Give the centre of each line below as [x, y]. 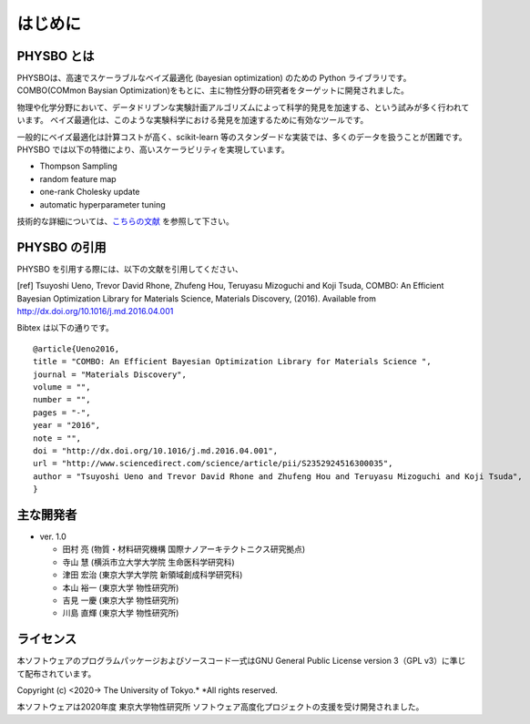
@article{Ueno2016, [76, 349]
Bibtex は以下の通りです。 [65, 328]
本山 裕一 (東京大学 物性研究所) [121, 587]
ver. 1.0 [53, 536]
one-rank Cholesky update [90, 192]
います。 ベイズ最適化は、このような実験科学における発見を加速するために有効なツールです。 [193, 120]
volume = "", [62, 387]
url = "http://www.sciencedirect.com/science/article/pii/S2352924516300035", [213, 464]
